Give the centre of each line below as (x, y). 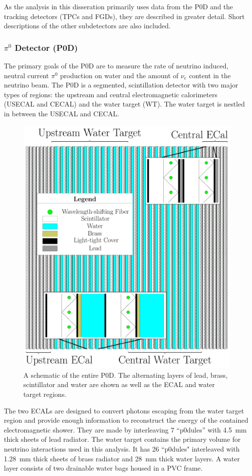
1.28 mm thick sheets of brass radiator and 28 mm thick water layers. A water (122, 458)
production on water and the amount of (119, 75)
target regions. (45, 394)
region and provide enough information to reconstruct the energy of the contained (126, 420)
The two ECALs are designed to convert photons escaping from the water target (124, 410)
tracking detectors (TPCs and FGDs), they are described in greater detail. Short (124, 16)
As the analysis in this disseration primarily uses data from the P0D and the (118, 6)
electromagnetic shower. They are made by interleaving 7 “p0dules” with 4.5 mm (126, 429)
